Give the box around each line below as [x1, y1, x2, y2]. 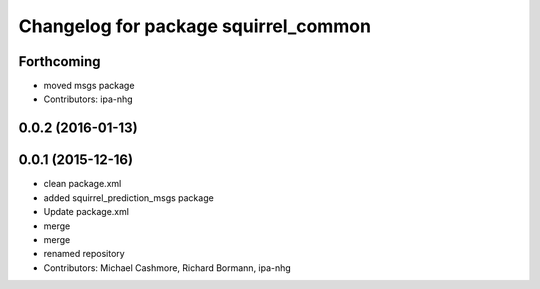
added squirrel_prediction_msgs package [43, 191, 214, 204]
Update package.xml [43, 206, 130, 218]
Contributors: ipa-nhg [43, 93, 134, 105]
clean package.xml [43, 178, 122, 190]
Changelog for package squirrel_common [18, 15, 372, 37]
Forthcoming [18, 53, 101, 70]
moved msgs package [43, 80, 135, 92]
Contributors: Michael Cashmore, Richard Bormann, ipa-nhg [43, 261, 292, 274]
